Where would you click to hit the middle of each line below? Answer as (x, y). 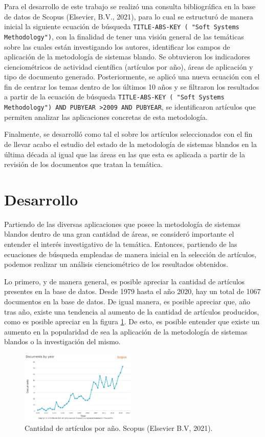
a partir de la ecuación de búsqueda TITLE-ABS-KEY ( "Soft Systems (114, 97)
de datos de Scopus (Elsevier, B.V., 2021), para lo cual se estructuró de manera (129, 16)
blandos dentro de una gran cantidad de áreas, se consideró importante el (119, 234)
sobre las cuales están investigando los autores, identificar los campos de (117, 46)
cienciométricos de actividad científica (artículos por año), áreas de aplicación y (129, 66)
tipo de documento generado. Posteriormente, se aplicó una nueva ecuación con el (132, 77)
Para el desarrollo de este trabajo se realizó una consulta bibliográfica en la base (130, 6)
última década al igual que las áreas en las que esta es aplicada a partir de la (125, 154)
